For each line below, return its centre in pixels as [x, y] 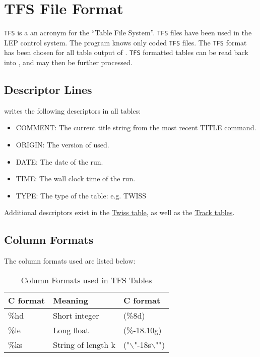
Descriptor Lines [48, 90]
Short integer [76, 315]
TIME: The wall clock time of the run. [76, 178]
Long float [71, 330]
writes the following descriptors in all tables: [73, 110]
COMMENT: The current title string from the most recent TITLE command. [136, 127]
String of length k [84, 344]
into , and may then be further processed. [68, 62]
